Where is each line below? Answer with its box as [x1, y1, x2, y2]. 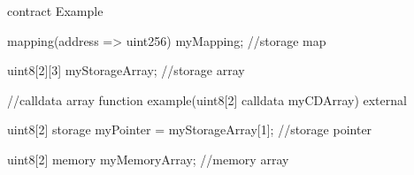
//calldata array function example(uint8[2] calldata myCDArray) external [7, 90, 407, 109]
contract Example [7, 2, 103, 19]
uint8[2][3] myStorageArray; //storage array [7, 61, 245, 80]
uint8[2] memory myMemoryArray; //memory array [7, 149, 289, 168]
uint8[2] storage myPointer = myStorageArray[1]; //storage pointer [7, 120, 372, 139]
